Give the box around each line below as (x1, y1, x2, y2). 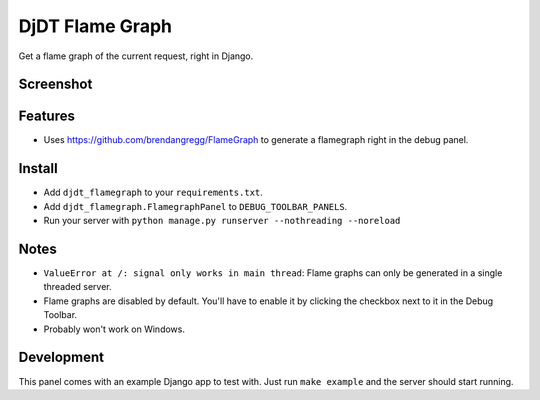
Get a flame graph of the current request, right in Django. (18, 50, 254, 62)
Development (18, 349, 105, 366)
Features (18, 108, 75, 125)
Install (18, 160, 59, 177)
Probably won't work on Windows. (43, 323, 185, 335)
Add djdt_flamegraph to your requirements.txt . (43, 186, 264, 199)
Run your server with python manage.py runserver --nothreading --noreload (43, 215, 401, 227)
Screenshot (18, 76, 93, 93)
